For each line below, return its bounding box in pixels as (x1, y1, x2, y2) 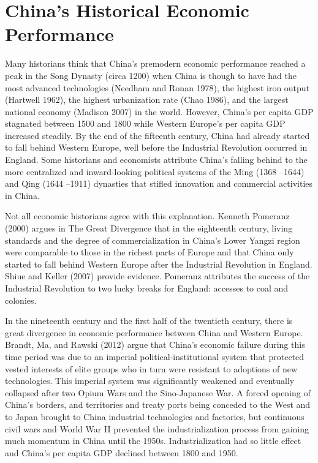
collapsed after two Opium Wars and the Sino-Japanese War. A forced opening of (5, 386, 311, 399)
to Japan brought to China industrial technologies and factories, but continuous (5, 410, 305, 423)
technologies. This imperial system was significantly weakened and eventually (5, 374, 295, 387)
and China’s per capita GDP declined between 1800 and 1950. (5, 446, 238, 459)
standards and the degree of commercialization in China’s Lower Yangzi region (5, 233, 300, 246)
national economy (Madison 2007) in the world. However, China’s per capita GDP (5, 105, 314, 118)
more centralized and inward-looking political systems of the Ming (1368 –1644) (5, 165, 305, 178)
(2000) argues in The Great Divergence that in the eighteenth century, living (5, 222, 293, 235)
